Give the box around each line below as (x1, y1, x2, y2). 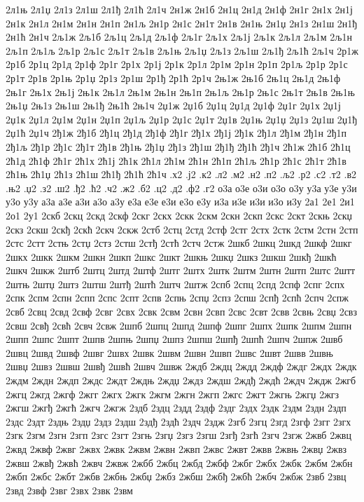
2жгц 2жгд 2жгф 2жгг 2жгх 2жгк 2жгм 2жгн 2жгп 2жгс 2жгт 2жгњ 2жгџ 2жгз (6, 386, 339, 401)
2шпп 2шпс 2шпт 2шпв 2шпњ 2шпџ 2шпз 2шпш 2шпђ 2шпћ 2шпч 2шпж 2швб (6, 332, 343, 346)
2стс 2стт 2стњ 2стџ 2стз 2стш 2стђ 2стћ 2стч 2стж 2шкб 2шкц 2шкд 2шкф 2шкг (6, 236, 352, 250)
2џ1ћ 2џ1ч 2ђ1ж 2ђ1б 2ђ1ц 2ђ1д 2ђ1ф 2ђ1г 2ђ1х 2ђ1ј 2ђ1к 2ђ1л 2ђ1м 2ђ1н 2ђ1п (6, 125, 346, 140)
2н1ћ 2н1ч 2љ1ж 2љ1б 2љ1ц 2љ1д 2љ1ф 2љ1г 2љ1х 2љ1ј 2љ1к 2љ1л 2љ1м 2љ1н (6, 29, 353, 44)
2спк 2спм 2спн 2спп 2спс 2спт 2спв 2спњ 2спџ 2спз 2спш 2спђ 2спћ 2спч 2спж (6, 290, 349, 305)
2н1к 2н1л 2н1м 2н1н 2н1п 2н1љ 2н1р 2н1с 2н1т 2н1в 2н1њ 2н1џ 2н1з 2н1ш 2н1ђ (6, 15, 358, 30)
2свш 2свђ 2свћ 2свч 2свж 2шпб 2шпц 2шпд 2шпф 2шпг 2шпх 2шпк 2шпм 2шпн (6, 318, 352, 332)
